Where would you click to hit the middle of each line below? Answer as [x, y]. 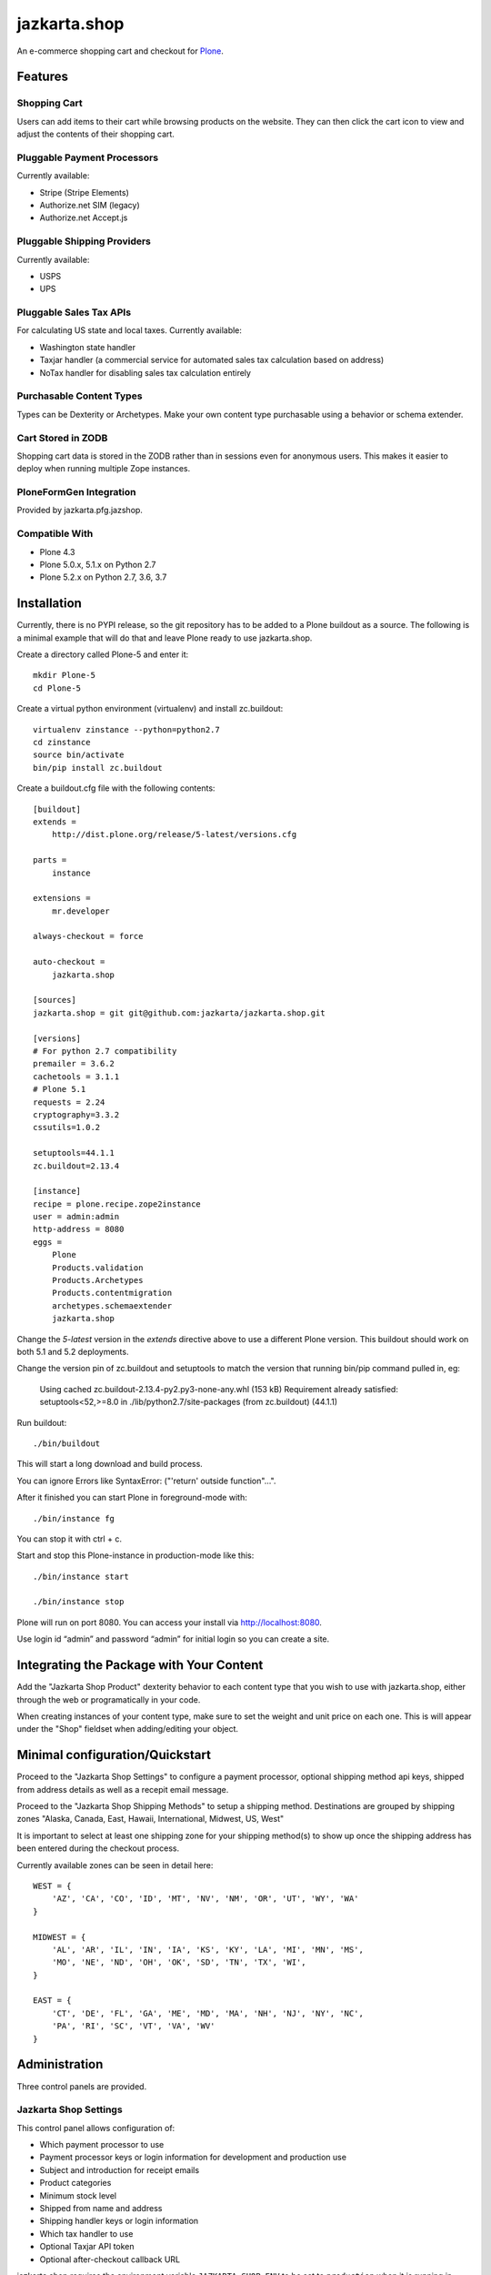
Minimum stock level [78, 2195]
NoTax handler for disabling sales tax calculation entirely [145, 372]
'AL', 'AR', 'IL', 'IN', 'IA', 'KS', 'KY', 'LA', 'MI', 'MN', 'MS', [207, 1949]
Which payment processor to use [102, 2145]
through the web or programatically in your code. [109, 1699]
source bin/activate [79, 755]
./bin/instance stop [79, 1602]
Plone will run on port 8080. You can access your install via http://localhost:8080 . [170, 1622]
